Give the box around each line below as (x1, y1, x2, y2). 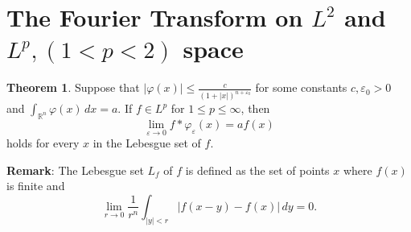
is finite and (6, 177, 65, 194)
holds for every (6, 135, 80, 151)
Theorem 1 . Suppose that (6, 79, 140, 96)
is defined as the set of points (185, 161, 330, 178)
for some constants (255, 79, 347, 96)
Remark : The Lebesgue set (6, 161, 144, 178)
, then (240, 100, 270, 117)
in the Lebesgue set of (92, 135, 201, 151)
